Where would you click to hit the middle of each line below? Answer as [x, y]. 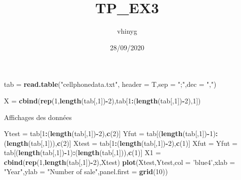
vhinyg [127, 31]
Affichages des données [38, 117]
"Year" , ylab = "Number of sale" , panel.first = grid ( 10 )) [86, 171]
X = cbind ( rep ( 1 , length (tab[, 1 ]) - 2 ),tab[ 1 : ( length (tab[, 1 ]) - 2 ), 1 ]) [102, 100]
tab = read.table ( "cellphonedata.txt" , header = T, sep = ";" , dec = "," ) [110, 84]
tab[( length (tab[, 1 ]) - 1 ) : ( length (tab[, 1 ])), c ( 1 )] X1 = [83, 152]
